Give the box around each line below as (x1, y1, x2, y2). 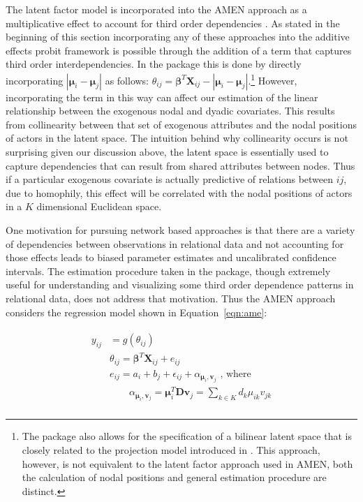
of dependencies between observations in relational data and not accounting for (6, 236, 344, 251)
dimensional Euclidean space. (36, 199, 162, 214)
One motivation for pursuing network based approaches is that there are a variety (6, 222, 355, 237)
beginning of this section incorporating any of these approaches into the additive (6, 29, 350, 44)
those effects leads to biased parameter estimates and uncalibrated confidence (6, 250, 336, 265)
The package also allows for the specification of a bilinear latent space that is (22, 429, 352, 443)
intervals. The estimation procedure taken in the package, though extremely (6, 263, 331, 278)
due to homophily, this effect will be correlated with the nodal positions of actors (6, 185, 353, 200)
